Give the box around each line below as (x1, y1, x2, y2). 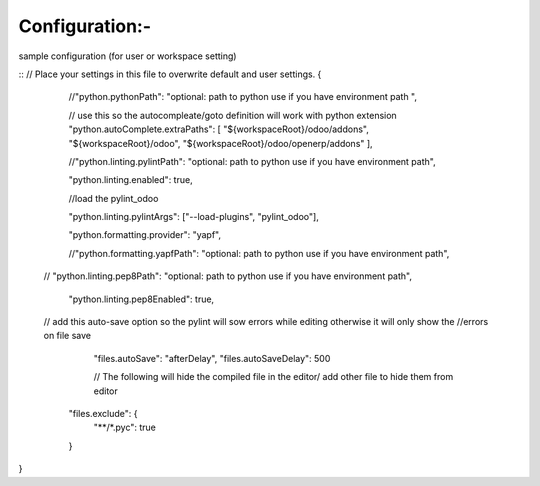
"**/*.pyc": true (93, 421, 157, 434)
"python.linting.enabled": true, (68, 174, 194, 186)
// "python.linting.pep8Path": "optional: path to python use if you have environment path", (43, 270, 412, 282)
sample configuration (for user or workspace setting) (18, 50, 237, 62)
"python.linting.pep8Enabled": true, (68, 293, 215, 305)
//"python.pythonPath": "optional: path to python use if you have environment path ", (68, 91, 417, 103)
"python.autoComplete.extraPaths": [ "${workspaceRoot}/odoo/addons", (68, 123, 369, 135)
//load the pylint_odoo (68, 192, 159, 204)
